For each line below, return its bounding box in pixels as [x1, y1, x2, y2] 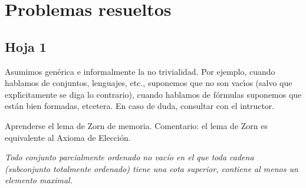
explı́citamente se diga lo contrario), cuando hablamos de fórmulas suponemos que [5, 88, 302, 100]
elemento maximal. [5, 174, 73, 186]
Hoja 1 [5, 37, 47, 55]
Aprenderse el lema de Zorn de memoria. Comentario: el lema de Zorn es [5, 119, 268, 131]
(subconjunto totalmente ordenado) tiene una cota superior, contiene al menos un [5, 162, 298, 174]
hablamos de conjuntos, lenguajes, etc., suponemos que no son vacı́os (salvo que [5, 77, 292, 89]
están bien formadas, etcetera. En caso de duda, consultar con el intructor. [5, 100, 275, 112]
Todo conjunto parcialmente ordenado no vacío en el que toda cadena [5, 151, 254, 163]
